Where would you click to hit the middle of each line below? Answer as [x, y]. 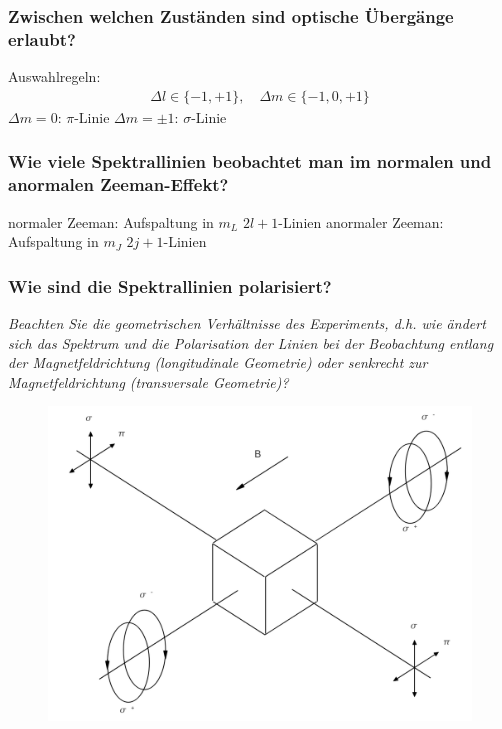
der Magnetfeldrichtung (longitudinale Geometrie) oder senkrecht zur [218, 362]
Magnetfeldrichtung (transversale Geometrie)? [148, 381]
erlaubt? [42, 38]
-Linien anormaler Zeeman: [361, 221]
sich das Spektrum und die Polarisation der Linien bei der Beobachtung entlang [251, 342]
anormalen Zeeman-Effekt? [118, 184]
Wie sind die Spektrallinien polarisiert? [170, 285]
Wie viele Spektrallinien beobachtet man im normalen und [250, 161]
